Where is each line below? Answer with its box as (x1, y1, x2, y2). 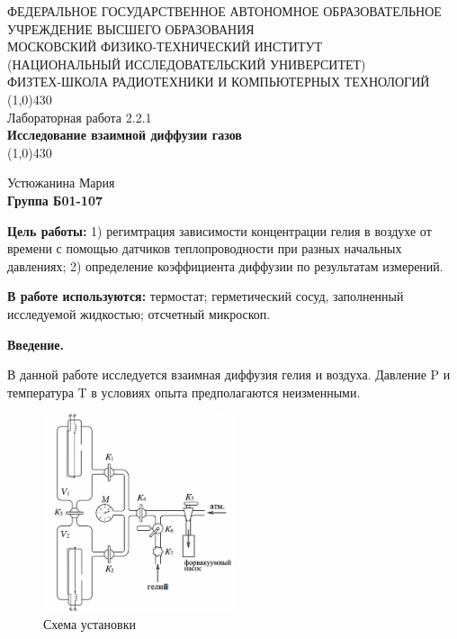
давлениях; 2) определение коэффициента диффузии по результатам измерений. (7, 256, 444, 275)
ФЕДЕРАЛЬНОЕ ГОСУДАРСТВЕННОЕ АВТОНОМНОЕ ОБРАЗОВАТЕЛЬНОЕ (7, 2, 442, 20)
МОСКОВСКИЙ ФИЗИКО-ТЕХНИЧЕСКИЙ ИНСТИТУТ (7, 37, 322, 56)
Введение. (7, 334, 65, 353)
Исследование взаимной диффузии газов (7, 125, 242, 144)
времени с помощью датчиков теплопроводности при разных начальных (7, 239, 402, 258)
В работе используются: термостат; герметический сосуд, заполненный (7, 287, 404, 306)
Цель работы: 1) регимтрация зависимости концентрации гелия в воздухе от (7, 221, 432, 240)
